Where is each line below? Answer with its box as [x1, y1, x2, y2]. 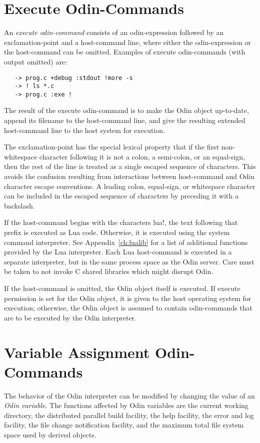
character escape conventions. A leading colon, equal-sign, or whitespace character [4, 180, 255, 191]
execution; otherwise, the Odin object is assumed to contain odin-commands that [4, 302, 253, 313]
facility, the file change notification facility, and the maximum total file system [4, 419, 244, 430]
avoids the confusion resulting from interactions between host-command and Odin [4, 171, 255, 181]
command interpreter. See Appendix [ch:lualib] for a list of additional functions [4, 236, 248, 247]
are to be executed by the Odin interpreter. [4, 312, 136, 322]
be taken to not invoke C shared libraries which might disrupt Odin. [4, 266, 213, 276]
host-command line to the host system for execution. [4, 124, 165, 135]
